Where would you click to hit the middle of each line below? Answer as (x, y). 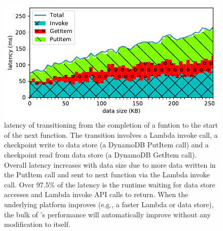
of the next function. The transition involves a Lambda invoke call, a (111, 134)
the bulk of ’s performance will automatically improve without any (107, 214)
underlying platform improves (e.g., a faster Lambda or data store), (109, 204)
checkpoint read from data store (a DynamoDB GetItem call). (101, 155)
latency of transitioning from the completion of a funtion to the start (111, 125)
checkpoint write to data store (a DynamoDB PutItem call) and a (106, 145)
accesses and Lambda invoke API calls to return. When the (96, 194)
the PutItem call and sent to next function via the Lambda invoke (107, 175)
